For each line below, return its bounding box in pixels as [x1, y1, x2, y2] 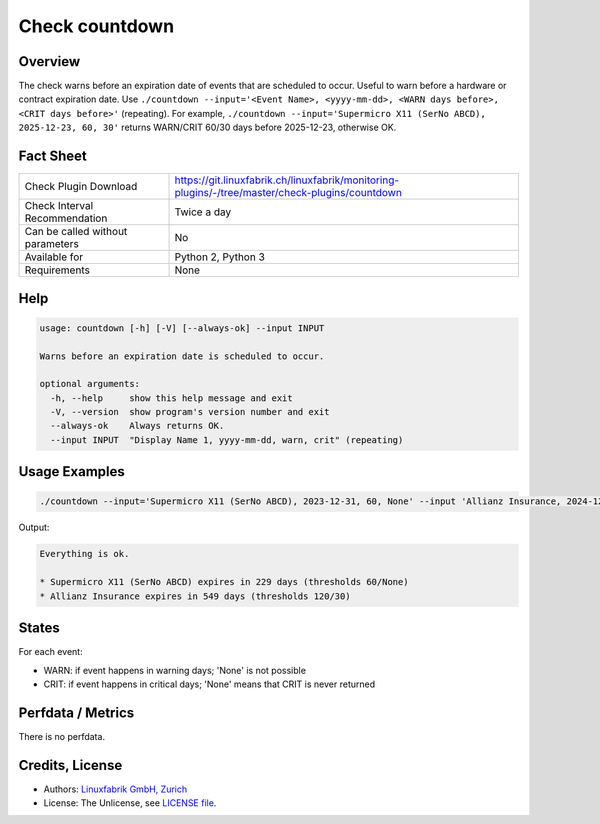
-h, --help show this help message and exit [50, 392, 294, 404]
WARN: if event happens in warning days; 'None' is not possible [43, 664, 307, 676]
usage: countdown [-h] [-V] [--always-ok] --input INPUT [39, 322, 325, 334]
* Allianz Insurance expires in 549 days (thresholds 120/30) [39, 590, 351, 602]
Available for [24, 250, 84, 264]
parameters [24, 237, 79, 251]
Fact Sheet [18, 148, 87, 165]
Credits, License [18, 756, 123, 774]
